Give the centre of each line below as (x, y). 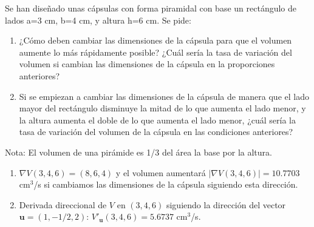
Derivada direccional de (63, 204)
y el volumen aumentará (161, 172)
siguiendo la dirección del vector (226, 204)
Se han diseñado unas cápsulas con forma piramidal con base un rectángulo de (151, 8)
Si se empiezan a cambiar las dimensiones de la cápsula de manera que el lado (164, 96)
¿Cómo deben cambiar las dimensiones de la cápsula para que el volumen (155, 40)
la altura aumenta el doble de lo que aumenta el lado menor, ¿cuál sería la (157, 120)
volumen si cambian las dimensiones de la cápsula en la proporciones (147, 64)
